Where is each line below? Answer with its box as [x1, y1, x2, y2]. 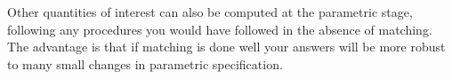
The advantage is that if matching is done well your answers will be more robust [7, 37, 446, 56]
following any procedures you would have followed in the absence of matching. [7, 20, 432, 38]
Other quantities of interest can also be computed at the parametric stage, [7, 3, 413, 20]
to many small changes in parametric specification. [7, 54, 283, 73]
